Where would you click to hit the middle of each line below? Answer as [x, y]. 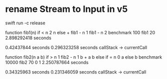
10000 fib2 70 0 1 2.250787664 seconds [47, 62]
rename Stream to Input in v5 [66, 9]
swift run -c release [25, 23]
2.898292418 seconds [28, 38]
